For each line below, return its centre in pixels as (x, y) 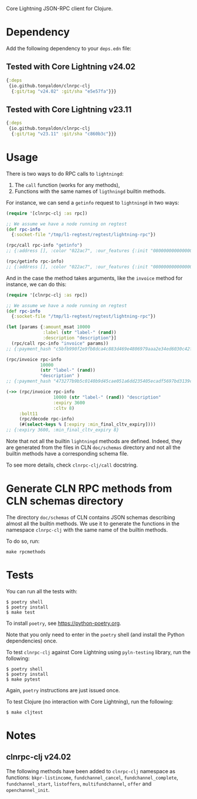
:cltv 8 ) (64, 408)
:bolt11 (28, 414)
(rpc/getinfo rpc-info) (35, 261)
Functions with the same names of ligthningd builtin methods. (90, 191)
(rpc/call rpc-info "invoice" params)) (60, 343)
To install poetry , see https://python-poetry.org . (64, 623)
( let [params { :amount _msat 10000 (48, 327)
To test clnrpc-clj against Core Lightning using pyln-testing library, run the (98, 652)
